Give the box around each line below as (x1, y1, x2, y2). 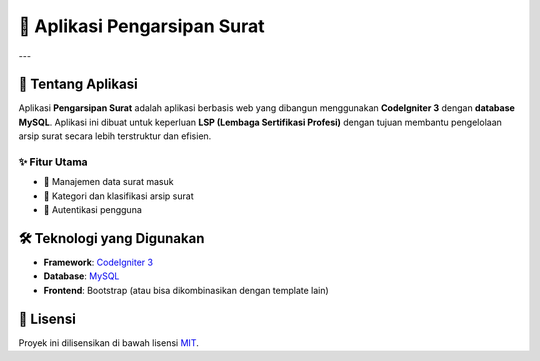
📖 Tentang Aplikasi (18, 76, 139, 93)
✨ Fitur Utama (18, 155, 89, 169)
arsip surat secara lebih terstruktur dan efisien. (18, 130, 212, 142)
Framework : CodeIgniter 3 (43, 256, 154, 269)
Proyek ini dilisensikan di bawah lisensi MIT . (18, 336, 199, 349)
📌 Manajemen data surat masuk (43, 176, 174, 188)
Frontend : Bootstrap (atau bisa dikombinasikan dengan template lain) (43, 284, 329, 296)
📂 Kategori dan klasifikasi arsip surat (43, 190, 194, 202)
